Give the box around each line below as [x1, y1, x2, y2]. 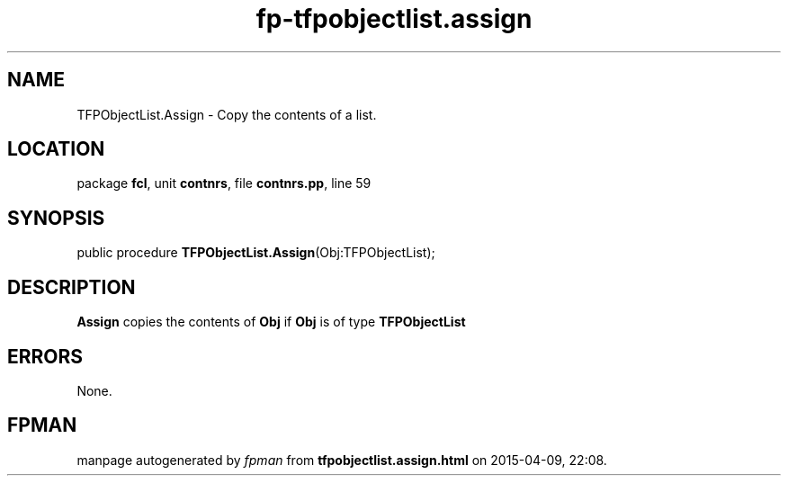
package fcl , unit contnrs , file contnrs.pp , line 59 [76, 175, 372, 192]
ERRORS [7, 344, 84, 368]
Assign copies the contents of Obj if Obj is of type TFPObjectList [76, 314, 466, 330]
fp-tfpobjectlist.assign [255, 4, 533, 34]
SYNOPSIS [7, 206, 105, 229]
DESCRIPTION [7, 275, 136, 299]
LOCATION [7, 138, 105, 161]
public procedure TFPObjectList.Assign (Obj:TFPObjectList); [76, 245, 435, 261]
